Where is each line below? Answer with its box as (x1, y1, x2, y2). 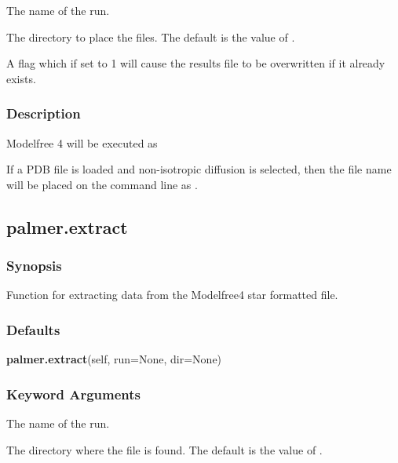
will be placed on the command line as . (6, 176, 198, 192)
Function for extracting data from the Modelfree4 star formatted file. (6, 286, 338, 303)
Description (6, 104, 81, 123)
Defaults (6, 319, 60, 339)
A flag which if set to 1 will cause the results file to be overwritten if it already (6, 55, 385, 71)
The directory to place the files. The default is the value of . (6, 28, 295, 45)
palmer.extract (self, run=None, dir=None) (6, 351, 222, 367)
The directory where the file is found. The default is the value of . (6, 441, 323, 458)
